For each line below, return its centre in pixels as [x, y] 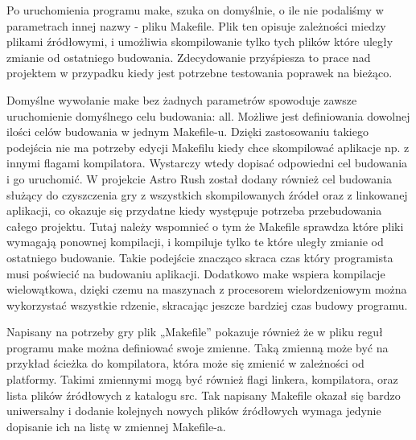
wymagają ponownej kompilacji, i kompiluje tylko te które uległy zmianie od [195, 242]
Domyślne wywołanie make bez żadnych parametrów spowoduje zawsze [182, 99]
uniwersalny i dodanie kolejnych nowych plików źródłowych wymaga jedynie [194, 411]
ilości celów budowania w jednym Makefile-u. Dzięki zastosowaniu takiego [187, 132]
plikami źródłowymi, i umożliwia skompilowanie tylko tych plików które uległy [200, 41]
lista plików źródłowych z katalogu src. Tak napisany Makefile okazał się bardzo [204, 395]
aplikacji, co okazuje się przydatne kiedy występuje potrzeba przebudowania [194, 210]
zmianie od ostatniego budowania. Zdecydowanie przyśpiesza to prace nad [189, 57]
